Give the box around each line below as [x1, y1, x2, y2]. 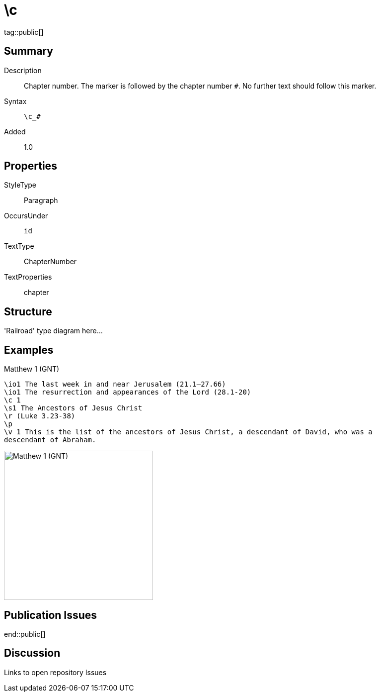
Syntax [4, 97, 27, 105]
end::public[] [4, 629, 46, 638]
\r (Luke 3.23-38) [4, 412, 76, 420]
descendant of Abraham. [4, 436, 96, 444]
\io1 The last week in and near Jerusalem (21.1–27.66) [4, 380, 226, 389]
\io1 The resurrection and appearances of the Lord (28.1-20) [4, 388, 251, 397]
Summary [4, 45, 53, 58]
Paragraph [24, 196, 58, 205]
